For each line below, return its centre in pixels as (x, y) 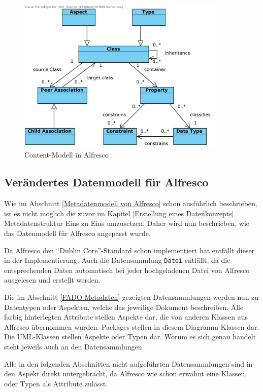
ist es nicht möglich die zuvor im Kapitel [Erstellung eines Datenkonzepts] (119, 213)
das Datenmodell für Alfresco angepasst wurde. (77, 233)
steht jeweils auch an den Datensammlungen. (74, 346)
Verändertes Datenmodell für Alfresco (106, 182)
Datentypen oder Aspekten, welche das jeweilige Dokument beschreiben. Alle (124, 307)
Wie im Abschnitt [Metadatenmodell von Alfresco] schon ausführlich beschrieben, (131, 203)
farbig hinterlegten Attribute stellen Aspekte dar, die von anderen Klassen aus (126, 317)
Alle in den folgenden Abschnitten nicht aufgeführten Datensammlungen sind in (128, 363)
